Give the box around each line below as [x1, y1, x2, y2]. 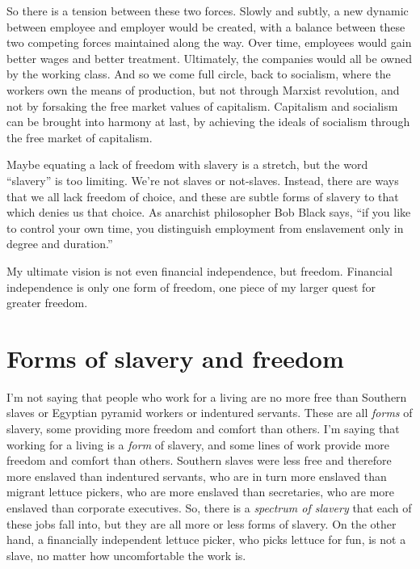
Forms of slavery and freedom [6, 341, 344, 374]
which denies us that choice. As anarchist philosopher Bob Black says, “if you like [6, 204, 411, 221]
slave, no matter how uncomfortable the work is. [6, 546, 246, 563]
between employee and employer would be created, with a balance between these [6, 18, 405, 35]
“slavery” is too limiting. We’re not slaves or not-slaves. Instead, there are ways [6, 171, 399, 188]
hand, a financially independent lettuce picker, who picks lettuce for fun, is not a [6, 531, 406, 548]
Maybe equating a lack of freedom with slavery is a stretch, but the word [6, 156, 368, 173]
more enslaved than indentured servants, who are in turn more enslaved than [6, 467, 387, 484]
